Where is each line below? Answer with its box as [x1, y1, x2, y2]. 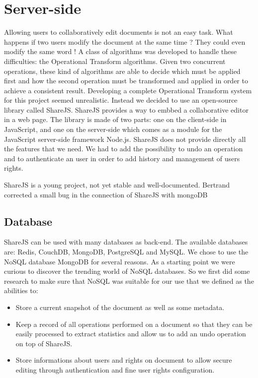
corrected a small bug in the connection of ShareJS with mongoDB [4, 189, 208, 199]
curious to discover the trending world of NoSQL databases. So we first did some [4, 266, 250, 276]
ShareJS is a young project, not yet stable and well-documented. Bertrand [4, 180, 230, 190]
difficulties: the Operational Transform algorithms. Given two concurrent [4, 56, 226, 66]
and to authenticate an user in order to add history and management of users [4, 153, 240, 163]
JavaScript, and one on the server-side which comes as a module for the [4, 124, 222, 134]
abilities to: [4, 285, 38, 296]
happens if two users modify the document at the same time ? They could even [4, 36, 246, 47]
